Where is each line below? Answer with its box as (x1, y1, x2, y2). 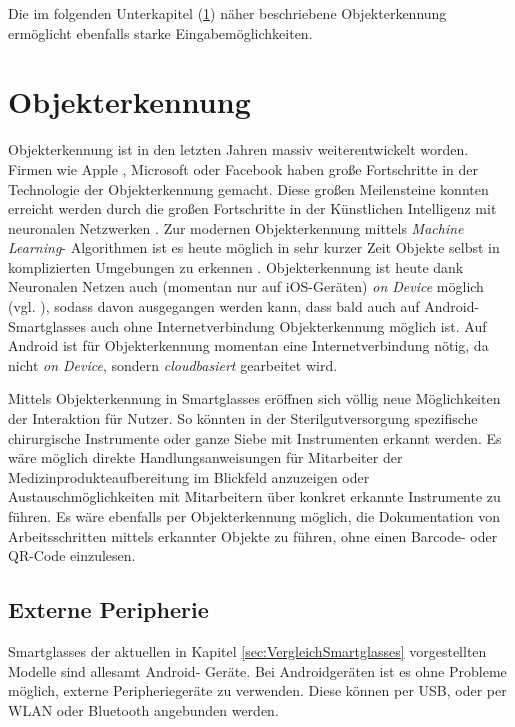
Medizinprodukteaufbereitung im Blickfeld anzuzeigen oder (8, 466, 370, 487)
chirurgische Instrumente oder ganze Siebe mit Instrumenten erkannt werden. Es (8, 427, 502, 448)
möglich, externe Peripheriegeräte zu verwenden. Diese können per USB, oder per (8, 680, 507, 701)
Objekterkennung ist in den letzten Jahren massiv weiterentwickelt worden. (8, 139, 469, 160)
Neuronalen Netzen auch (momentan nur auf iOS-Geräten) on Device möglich (8, 276, 484, 297)
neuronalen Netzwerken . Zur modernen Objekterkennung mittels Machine (8, 217, 464, 238)
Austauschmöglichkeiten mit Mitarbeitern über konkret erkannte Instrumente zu (8, 486, 501, 507)
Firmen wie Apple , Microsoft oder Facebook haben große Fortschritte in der (8, 158, 479, 179)
